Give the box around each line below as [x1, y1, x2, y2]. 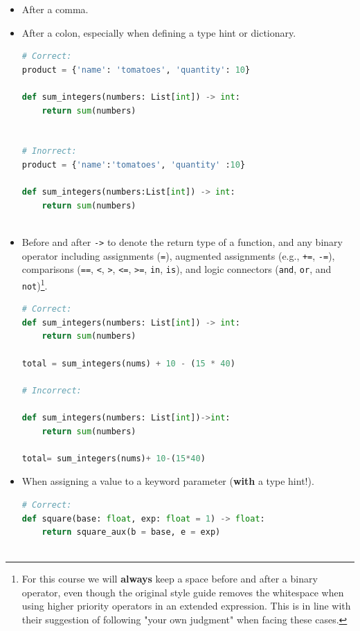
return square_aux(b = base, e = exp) [42, 527, 221, 537]
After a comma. [21, 2, 89, 16]
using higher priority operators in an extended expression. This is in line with [21, 598, 351, 613]
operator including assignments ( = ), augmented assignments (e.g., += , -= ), [21, 248, 335, 263]
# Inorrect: [21, 146, 77, 157]
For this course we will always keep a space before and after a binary [21, 571, 318, 586]
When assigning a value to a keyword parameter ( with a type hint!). [21, 474, 314, 488]
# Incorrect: [21, 385, 82, 396]
